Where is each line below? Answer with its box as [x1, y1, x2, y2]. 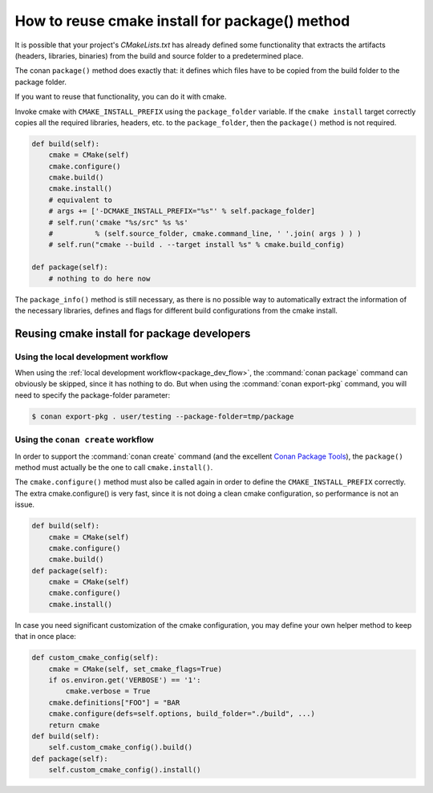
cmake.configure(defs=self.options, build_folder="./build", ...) [48, 710, 316, 718]
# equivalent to [48, 195, 112, 204]
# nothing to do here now [48, 273, 151, 283]
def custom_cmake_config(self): [31, 653, 160, 662]
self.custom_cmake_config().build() [48, 742, 192, 752]
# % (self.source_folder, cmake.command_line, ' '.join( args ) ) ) [48, 229, 362, 238]
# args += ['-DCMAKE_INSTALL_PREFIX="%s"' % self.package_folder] [48, 207, 316, 216]
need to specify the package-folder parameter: [14, 390, 171, 400]
